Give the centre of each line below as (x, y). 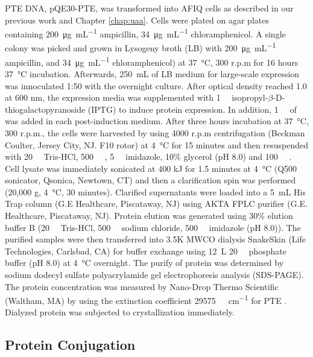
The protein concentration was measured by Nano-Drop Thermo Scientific (142, 286)
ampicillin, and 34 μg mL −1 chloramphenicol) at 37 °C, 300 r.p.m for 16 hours (152, 61)
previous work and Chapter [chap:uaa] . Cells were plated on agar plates (137, 20)
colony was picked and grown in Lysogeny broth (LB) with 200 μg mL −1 (141, 47)
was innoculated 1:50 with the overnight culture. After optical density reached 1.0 (156, 85)
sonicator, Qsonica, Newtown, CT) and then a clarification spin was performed (150, 180)
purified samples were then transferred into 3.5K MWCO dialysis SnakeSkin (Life (155, 239)
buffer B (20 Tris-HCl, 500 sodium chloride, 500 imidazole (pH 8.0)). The (153, 227)
